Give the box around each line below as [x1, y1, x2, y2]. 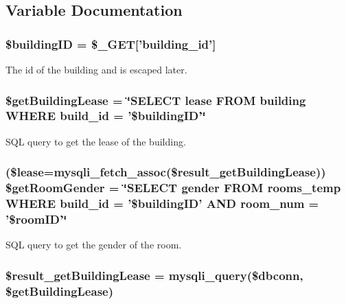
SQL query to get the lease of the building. [5, 134, 186, 148]
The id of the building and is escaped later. [5, 62, 187, 76]
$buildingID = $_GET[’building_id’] [5, 35, 216, 52]
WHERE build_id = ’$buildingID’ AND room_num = [5, 195, 319, 212]
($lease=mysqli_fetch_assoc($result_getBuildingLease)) [5, 163, 326, 180]
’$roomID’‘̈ [5, 211, 67, 228]
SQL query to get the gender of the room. [5, 237, 182, 252]
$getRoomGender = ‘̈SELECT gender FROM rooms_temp [5, 179, 341, 196]
